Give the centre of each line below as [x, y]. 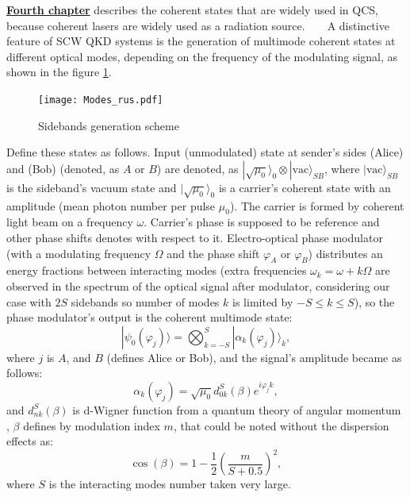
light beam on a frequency [70, 222]
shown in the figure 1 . [59, 72]
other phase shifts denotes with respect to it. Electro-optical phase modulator [195, 237]
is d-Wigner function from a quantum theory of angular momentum [237, 409]
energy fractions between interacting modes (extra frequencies [157, 270]
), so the [374, 301]
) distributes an [345, 253]
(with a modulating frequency [79, 253]
